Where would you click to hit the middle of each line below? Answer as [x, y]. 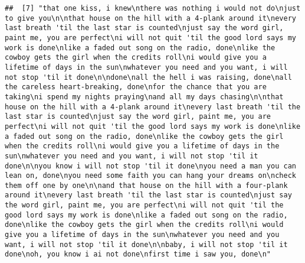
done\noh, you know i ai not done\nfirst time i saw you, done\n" [138, 254]
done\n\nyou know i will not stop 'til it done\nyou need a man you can [150, 166]
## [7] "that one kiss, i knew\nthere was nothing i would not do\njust [153, 8]
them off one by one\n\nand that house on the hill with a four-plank [146, 185]
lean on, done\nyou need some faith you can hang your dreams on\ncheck [150, 176]
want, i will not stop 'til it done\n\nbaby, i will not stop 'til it [146, 244]
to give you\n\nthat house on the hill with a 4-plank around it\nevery [150, 18]
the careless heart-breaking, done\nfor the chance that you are [136, 87]
